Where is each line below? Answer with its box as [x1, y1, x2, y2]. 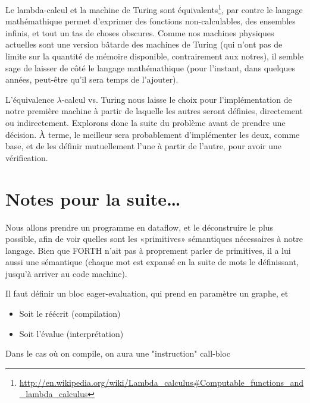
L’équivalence [5, 93, 54, 105]
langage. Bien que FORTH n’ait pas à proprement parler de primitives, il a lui [5, 244, 291, 256]
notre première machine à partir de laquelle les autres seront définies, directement [5, 105, 303, 117]
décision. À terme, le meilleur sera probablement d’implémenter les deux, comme [5, 128, 300, 140]
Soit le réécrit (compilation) [19, 307, 121, 320]
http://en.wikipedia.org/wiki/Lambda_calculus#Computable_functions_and [19, 376, 304, 388]
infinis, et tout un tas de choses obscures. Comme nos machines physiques [5, 26, 274, 39]
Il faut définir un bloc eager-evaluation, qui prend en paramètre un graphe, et [5, 287, 289, 300]
